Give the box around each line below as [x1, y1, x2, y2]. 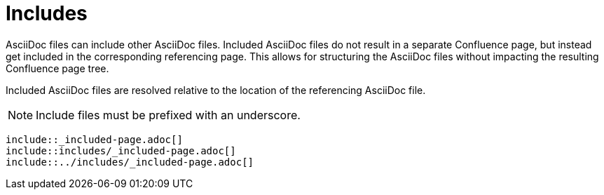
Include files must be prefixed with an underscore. [36, 107, 301, 122]
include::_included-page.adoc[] [6, 133, 183, 145]
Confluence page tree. [6, 62, 109, 74]
